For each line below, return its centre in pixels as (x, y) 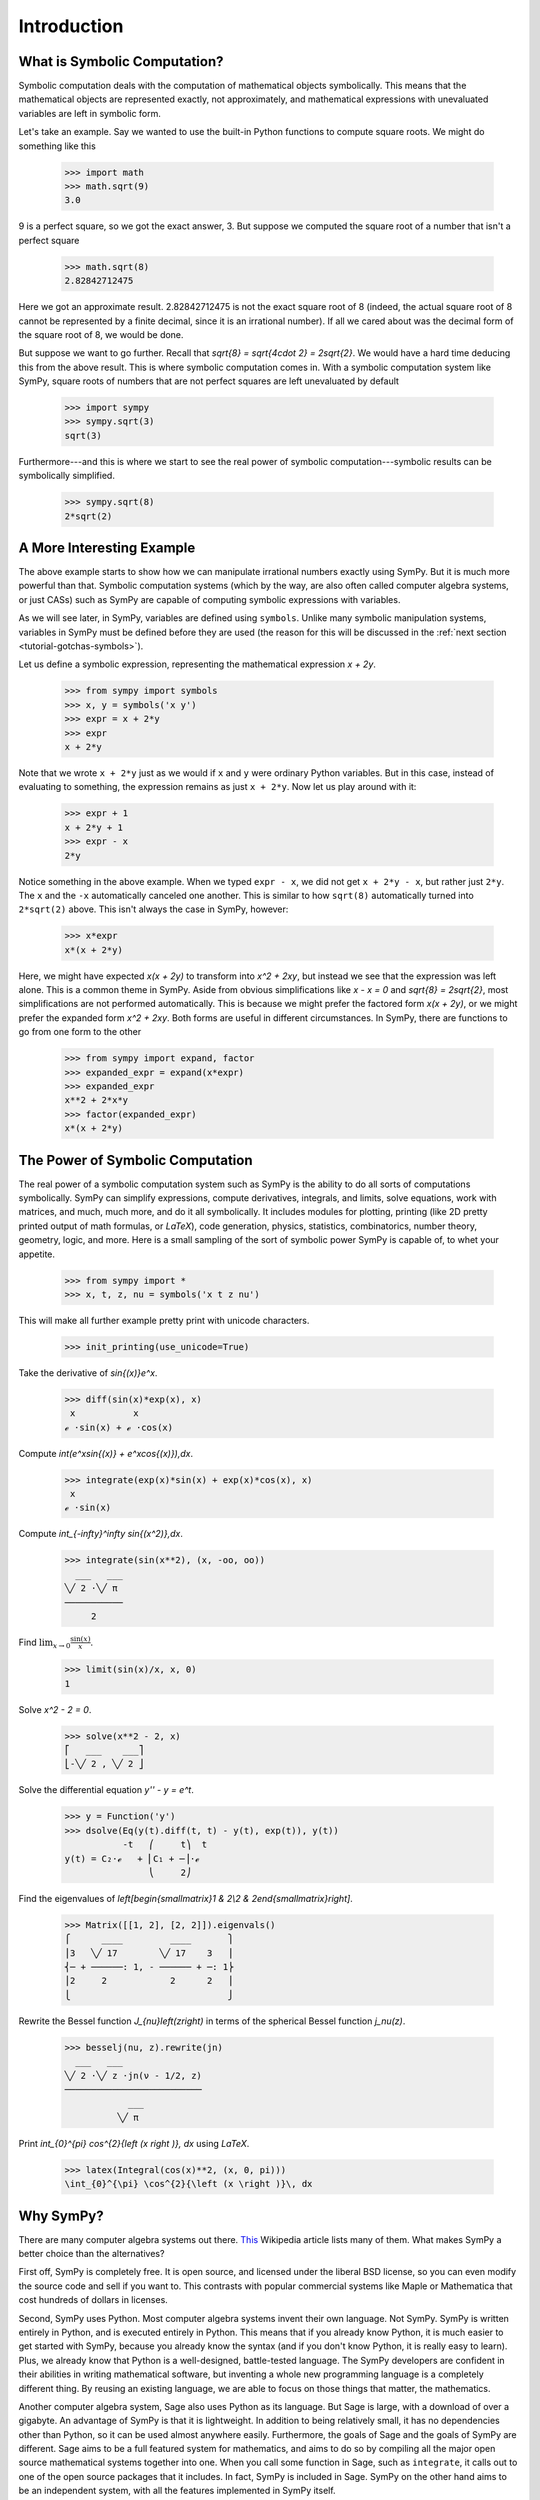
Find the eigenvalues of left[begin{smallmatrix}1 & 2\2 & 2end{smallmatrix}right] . (186, 1898)
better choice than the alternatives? (91, 2254)
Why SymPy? (61, 2215)
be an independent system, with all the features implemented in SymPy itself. (177, 2491)
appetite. (36, 1254)
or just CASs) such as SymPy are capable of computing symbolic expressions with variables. (209, 599)
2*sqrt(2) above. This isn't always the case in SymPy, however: (153, 909)
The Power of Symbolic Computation (136, 1160)
